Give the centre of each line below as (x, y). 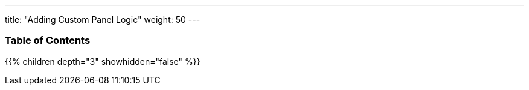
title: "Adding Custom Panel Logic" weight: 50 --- (103, 19)
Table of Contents (48, 40)
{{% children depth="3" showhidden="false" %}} (103, 61)
